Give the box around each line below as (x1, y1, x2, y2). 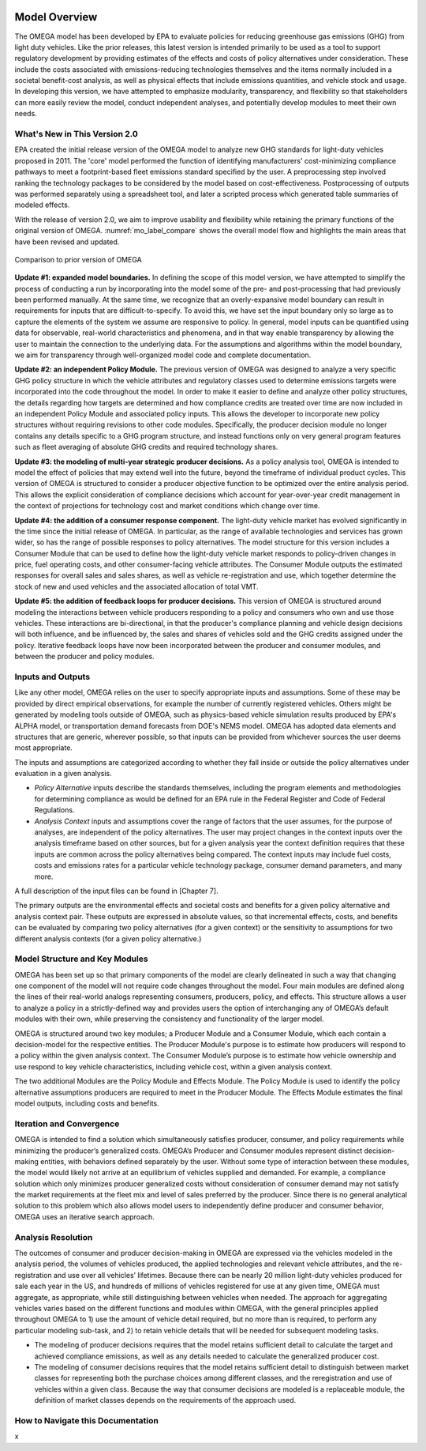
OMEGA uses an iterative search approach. (14, 1212, 155, 1221)
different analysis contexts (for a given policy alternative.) (14, 933, 202, 944)
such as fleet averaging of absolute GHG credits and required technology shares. (14, 443, 278, 452)
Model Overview (14, 10, 98, 24)
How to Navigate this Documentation (14, 1415, 159, 1426)
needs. (14, 109, 37, 119)
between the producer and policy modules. (14, 652, 155, 661)
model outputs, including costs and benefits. (14, 1099, 159, 1108)
